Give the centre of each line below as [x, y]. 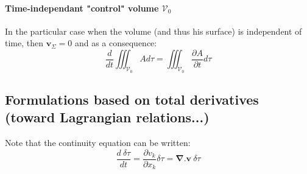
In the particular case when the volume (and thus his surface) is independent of [153, 31]
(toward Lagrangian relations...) [107, 117]
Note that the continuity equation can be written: [98, 143]
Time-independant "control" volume [82, 8]
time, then [24, 43]
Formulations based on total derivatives [132, 99]
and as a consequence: [116, 43]
